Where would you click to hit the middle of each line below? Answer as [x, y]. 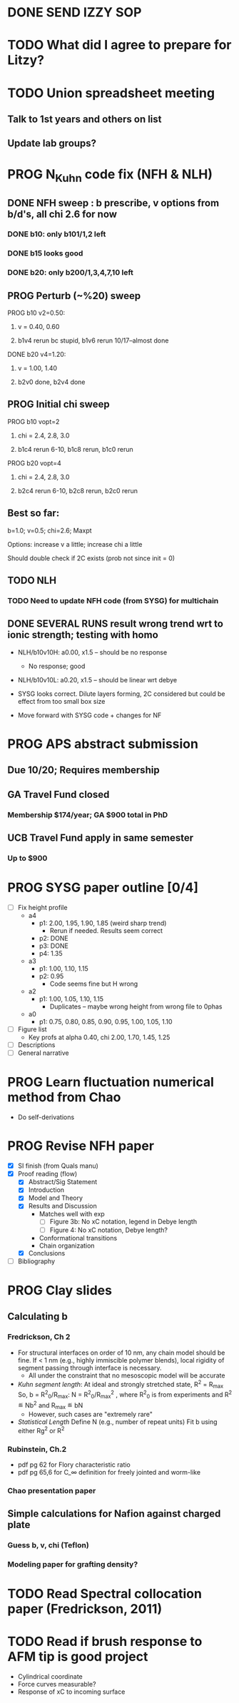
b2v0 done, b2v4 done [51, 382]
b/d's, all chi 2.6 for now [62, 214]
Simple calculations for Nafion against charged [114, 1514]
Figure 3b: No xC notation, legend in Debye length [123, 1222]
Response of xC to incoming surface [71, 1692]
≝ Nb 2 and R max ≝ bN [50, 1405]
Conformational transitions [78, 1238]
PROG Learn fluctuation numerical [111, 1082]
